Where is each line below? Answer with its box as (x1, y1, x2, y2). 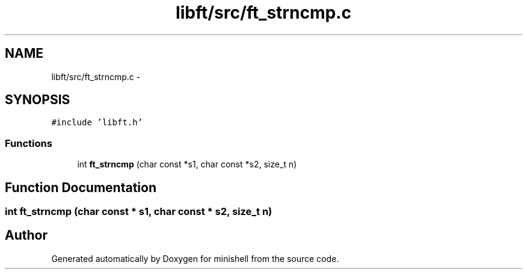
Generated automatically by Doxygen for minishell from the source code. (51, 253, 339, 264)
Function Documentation (5, 179, 156, 195)
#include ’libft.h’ (51, 117, 143, 128)
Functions (5, 137, 52, 149)
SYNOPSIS (5, 92, 70, 108)
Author (5, 228, 48, 243)
